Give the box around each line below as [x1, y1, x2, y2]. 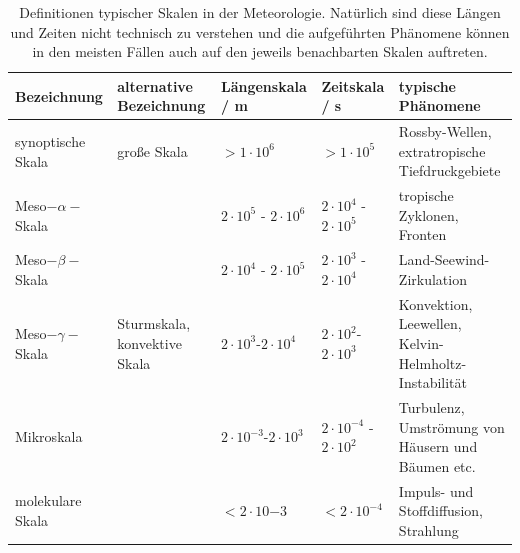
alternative [117, 75, 193, 96]
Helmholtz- [398, 352, 467, 373]
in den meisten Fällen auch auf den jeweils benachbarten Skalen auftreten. [32, 41, 488, 62]
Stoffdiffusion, [398, 500, 483, 521]
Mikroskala [15, 426, 83, 447]
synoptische [15, 131, 86, 152]
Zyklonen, [398, 204, 459, 225]
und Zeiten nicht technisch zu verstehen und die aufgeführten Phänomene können [10, 21, 510, 42]
